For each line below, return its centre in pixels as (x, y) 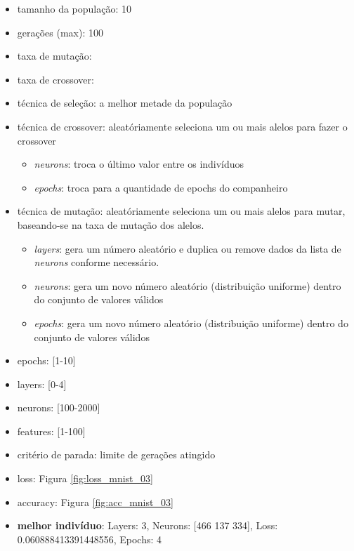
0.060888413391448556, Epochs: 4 (90, 539)
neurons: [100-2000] (59, 407)
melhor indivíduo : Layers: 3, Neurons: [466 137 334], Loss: (147, 525)
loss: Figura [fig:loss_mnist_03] (85, 478)
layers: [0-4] (42, 384)
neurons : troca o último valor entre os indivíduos (139, 164)
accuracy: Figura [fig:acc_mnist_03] (95, 502)
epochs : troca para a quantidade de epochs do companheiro (161, 187)
